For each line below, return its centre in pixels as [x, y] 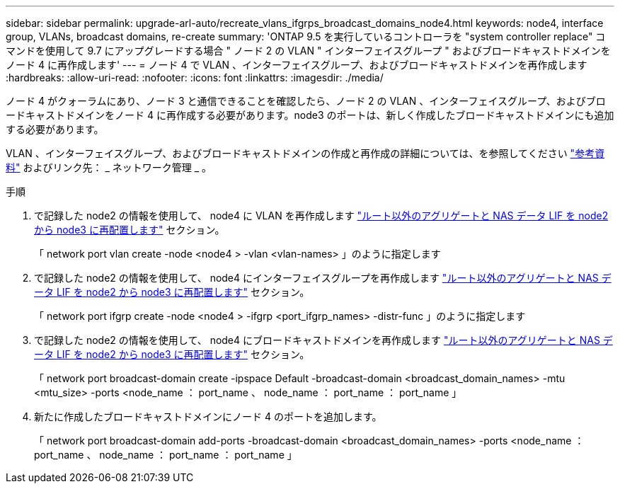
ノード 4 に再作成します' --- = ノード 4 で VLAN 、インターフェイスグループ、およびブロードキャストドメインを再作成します [297, 65]
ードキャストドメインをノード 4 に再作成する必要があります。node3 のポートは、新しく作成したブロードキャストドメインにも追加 [310, 115]
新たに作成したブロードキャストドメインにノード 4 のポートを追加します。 [208, 416]
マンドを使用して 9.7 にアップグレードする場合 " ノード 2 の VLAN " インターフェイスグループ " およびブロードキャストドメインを [308, 51]
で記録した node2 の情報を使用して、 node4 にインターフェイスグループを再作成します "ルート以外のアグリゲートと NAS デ [323, 278]
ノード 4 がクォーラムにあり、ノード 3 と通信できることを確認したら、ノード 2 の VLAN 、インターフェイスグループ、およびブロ [306, 101]
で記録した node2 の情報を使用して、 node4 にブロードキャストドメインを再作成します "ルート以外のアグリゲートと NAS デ [323, 340]
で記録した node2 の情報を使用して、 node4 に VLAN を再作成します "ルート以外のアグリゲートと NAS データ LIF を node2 [321, 215]
